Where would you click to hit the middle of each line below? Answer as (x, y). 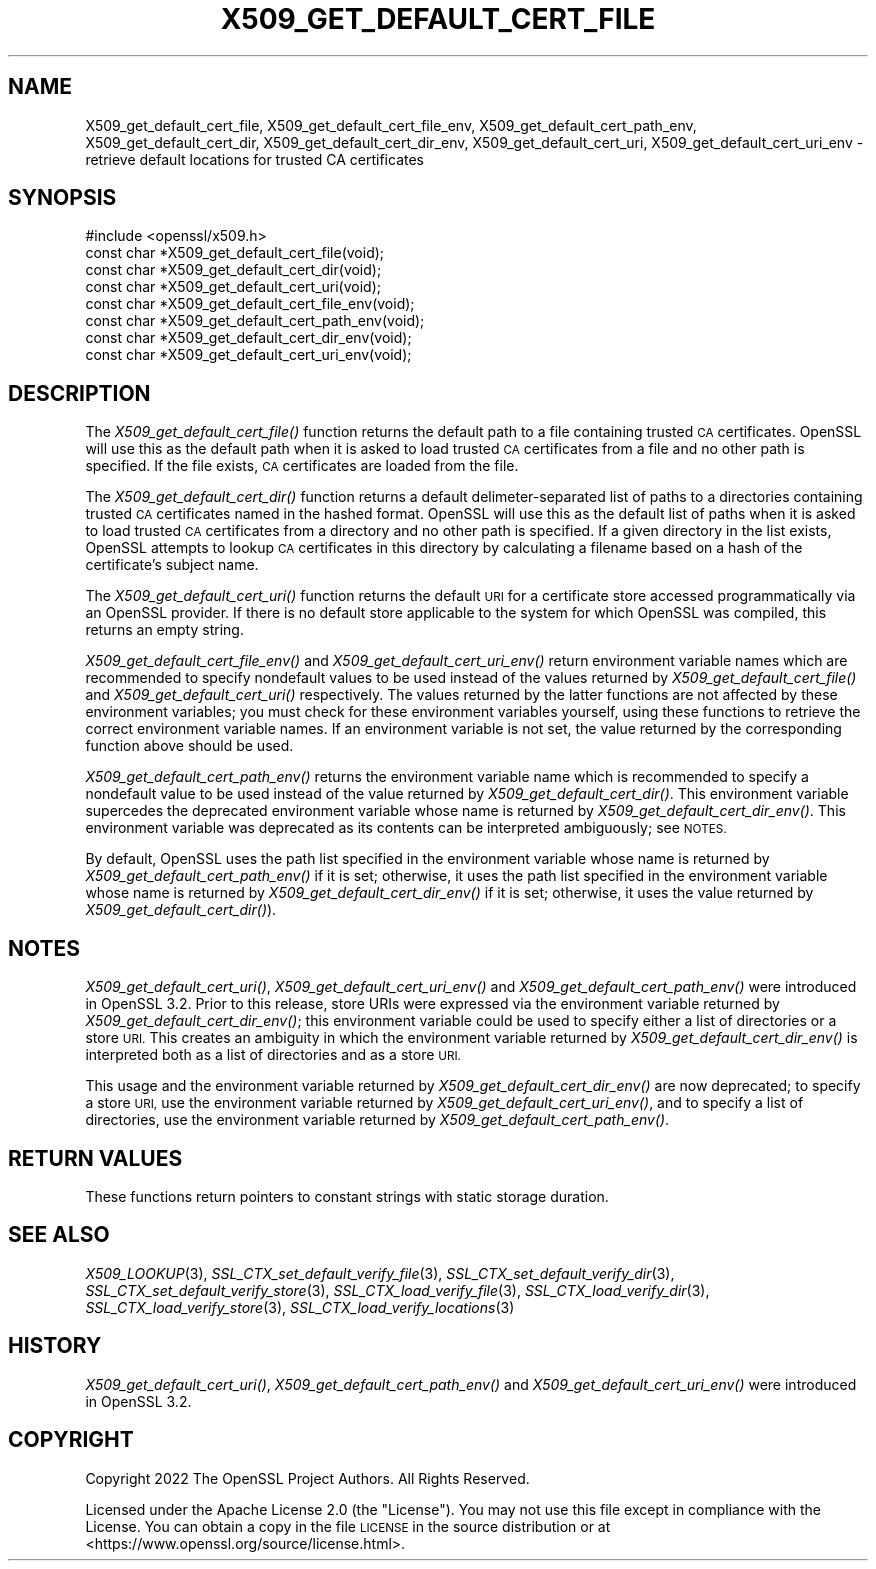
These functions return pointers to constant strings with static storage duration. (347, 1196)
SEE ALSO (59, 1235)
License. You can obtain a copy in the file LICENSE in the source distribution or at (348, 1526)
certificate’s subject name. (172, 565)
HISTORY (55, 1346)
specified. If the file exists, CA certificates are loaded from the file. (302, 466)
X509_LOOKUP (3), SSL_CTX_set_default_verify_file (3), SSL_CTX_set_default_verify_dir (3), (380, 1273)
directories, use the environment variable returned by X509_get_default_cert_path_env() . (377, 1120)
